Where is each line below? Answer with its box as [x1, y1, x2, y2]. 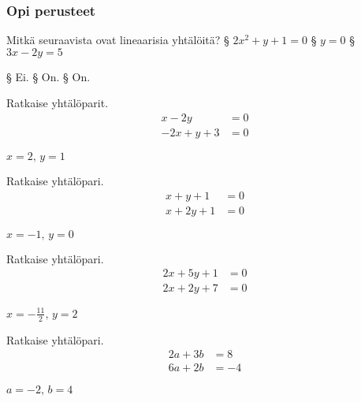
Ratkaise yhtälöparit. [6, 95, 109, 111]
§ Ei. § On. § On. [6, 68, 91, 84]
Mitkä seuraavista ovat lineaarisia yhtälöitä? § [6, 32, 229, 48]
